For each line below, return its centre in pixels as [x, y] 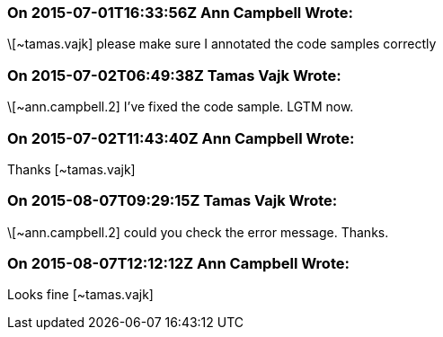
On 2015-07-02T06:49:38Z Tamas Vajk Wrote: [174, 75]
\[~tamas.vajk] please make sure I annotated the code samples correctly [222, 44]
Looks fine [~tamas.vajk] [80, 295]
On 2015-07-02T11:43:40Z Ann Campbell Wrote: [181, 138]
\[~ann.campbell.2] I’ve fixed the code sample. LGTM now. [181, 107]
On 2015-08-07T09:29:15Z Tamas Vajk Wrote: [173, 201]
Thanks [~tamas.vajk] [71, 169]
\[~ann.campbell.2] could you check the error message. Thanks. [198, 232]
